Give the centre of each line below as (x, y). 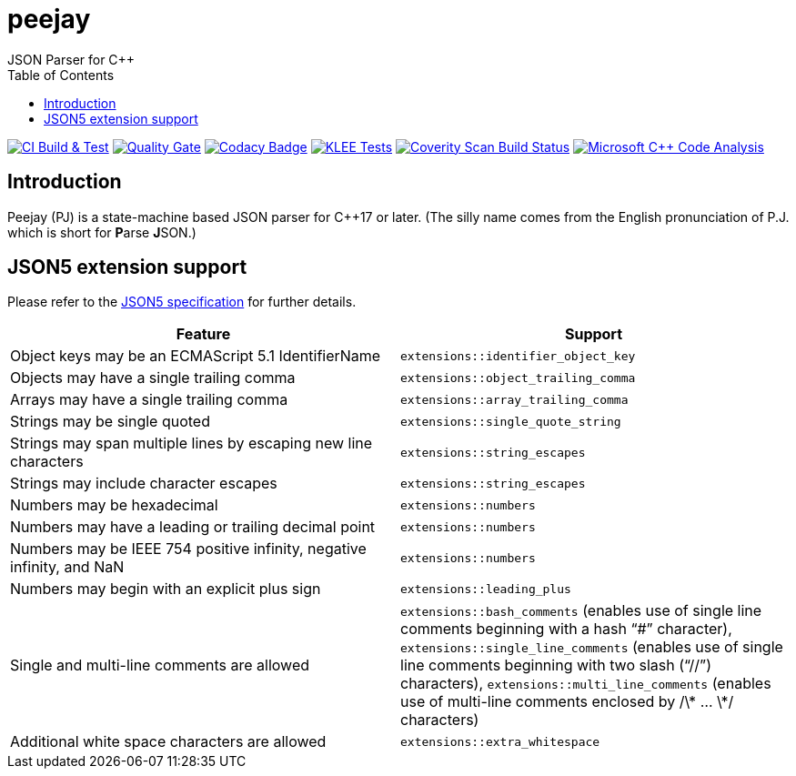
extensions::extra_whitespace (500, 741)
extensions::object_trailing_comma (518, 378)
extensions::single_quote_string (511, 421)
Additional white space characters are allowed (168, 742)
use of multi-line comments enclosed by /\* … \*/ (567, 702)
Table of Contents (61, 75)
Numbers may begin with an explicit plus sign (166, 589)
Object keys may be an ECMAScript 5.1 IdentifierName (196, 356)
